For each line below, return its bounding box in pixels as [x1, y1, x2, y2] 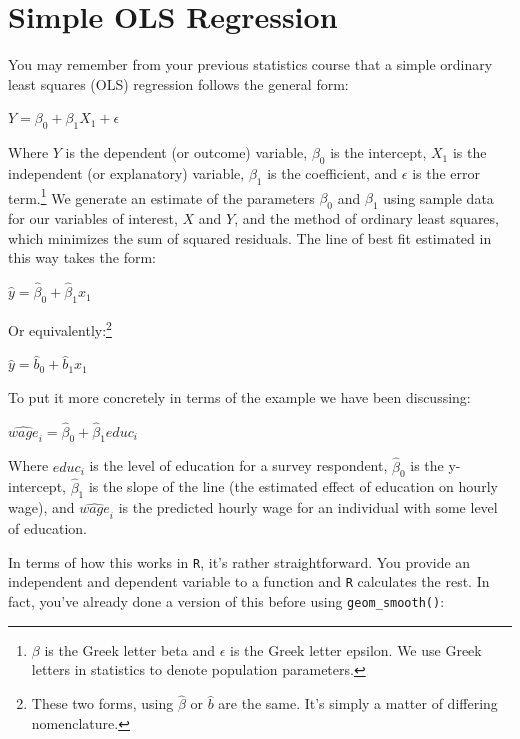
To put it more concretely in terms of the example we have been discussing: [8, 386, 471, 407]
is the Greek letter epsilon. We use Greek [229, 639, 482, 660]
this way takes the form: [8, 247, 156, 268]
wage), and [8, 497, 75, 518]
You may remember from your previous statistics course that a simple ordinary [8, 54, 493, 75]
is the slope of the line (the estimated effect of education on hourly [88, 476, 498, 497]
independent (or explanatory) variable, [8, 162, 245, 183]
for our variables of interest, [8, 208, 178, 229]
